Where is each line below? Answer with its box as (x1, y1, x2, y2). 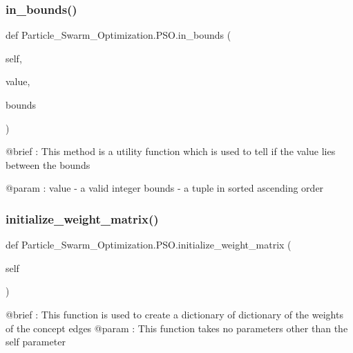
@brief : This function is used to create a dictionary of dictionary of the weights (6, 307, 343, 321)
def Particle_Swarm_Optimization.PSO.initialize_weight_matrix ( (6, 237, 292, 252)
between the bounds (6, 157, 90, 172)
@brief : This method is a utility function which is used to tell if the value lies (6, 144, 336, 159)
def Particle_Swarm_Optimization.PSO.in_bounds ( (6, 28, 231, 42)
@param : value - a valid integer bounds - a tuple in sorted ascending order (6, 181, 324, 195)
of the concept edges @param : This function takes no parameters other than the (6, 320, 348, 335)
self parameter (6, 334, 66, 349)
